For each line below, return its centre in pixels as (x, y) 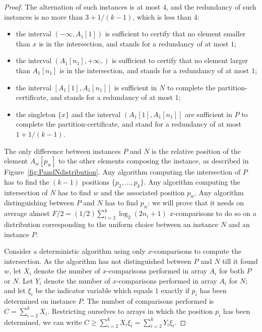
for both (232, 271)
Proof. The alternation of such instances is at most (82, 7)
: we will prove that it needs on (196, 203)
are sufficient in (208, 114)
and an (239, 224)
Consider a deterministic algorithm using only (75, 251)
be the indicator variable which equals (94, 290)
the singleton (36, 114)
